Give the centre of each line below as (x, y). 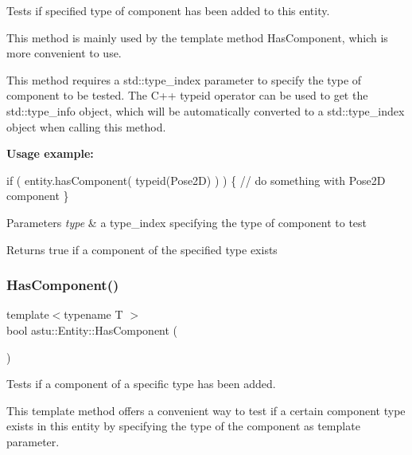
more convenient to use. (64, 53)
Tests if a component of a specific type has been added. (141, 384)
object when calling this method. (86, 126)
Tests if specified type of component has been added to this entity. (168, 10)
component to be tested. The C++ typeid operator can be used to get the (187, 95)
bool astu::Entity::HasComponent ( (92, 329)
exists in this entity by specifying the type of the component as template (183, 426)
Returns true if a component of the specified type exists (142, 249)
